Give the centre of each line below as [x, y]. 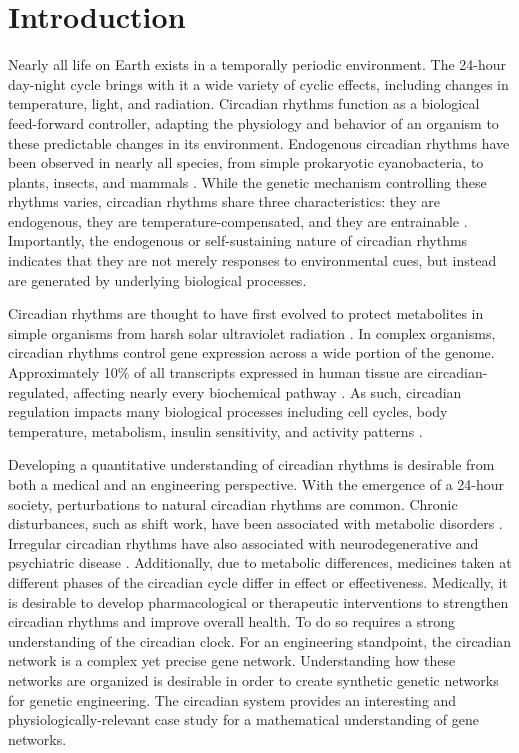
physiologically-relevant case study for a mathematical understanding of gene [243, 719]
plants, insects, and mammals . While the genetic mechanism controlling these [247, 181]
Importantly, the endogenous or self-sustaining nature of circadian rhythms [238, 240]
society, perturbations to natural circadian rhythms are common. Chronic [233, 503]
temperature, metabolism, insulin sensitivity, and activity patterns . [215, 430]
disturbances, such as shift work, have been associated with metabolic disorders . [255, 523]
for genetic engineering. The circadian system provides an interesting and [232, 699]
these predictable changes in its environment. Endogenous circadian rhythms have [259, 142]
